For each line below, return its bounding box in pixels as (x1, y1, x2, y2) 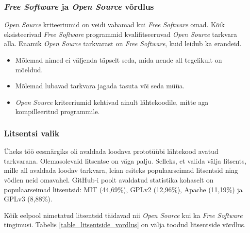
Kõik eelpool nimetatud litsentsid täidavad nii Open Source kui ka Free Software (4, 210, 243, 220)
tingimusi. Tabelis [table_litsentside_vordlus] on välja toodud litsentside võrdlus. (4, 219, 246, 230)
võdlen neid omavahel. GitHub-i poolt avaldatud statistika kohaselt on (4, 174, 214, 184)
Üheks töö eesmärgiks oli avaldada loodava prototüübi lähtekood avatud (4, 146, 218, 156)
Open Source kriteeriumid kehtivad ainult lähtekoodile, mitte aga (15, 97, 209, 107)
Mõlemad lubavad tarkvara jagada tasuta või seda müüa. (15, 81, 185, 91)
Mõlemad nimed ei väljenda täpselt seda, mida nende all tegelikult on (15, 55, 222, 65)
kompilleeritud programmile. (15, 106, 100, 116)
